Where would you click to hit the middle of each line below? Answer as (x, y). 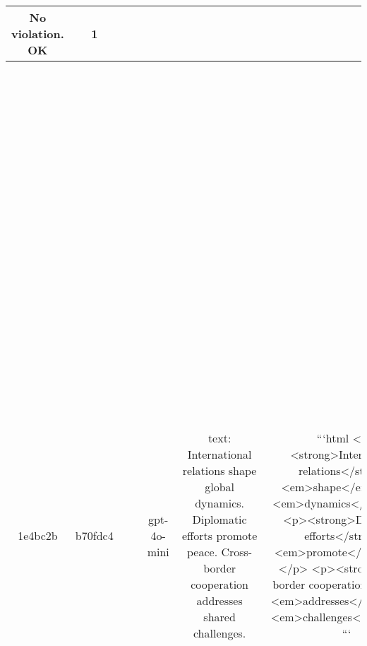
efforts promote (219, 535)
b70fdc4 (94, 535)
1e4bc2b (38, 535)
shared (219, 616)
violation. (38, 34)
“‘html (333, 437)
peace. (203, 551)
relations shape (219, 470)
